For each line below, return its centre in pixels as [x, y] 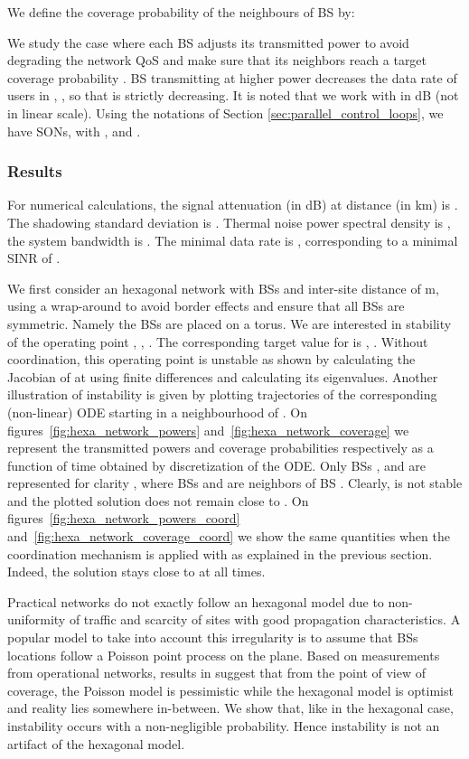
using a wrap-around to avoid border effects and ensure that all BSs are [206, 306]
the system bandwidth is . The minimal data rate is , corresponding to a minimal [233, 240]
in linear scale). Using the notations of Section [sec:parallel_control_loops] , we [225, 112]
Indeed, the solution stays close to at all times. [136, 572]
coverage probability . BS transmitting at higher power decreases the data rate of [232, 77]
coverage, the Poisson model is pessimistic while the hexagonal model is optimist [230, 690]
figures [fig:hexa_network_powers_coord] [124, 518]
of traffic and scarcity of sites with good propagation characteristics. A [265, 619]
